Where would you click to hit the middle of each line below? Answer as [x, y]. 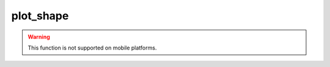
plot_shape [40, 16]
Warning [39, 37]
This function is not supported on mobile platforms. [92, 48]
